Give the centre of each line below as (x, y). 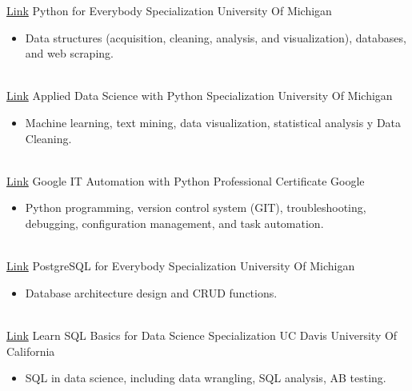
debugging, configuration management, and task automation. (174, 223)
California (31, 351)
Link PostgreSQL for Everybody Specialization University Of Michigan (181, 266)
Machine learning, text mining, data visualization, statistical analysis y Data (213, 122)
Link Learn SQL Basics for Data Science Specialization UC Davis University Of (202, 335)
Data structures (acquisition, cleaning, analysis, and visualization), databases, (216, 37)
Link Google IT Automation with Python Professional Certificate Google (186, 180)
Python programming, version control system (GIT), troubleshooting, (196, 207)
